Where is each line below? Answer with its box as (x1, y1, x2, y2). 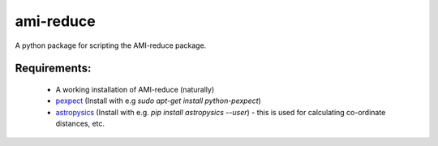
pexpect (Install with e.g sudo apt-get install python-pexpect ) (55, 96, 261, 105)
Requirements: (15, 62, 92, 75)
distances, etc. (55, 118, 105, 129)
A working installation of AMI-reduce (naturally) (55, 84, 215, 94)
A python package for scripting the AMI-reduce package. (15, 41, 207, 50)
